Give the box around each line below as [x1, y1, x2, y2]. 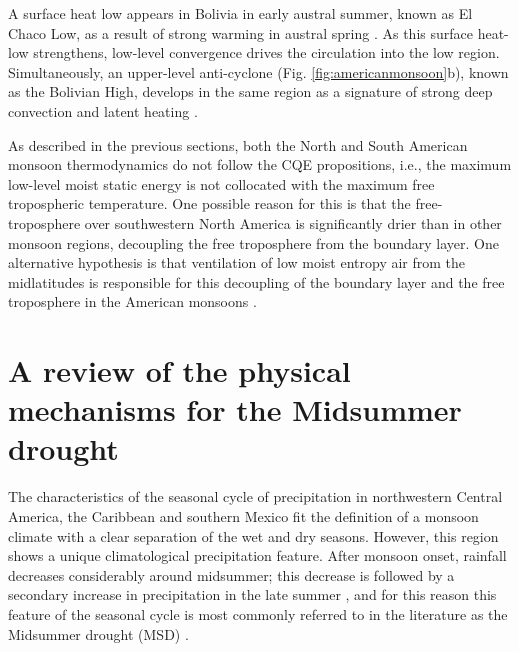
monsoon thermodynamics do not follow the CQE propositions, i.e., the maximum [8, 154, 512, 175]
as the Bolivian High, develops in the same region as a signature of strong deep [8, 81, 493, 102]
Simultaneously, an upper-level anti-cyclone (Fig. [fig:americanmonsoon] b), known [8, 61, 509, 82]
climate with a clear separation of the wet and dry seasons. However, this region [8, 525, 499, 546]
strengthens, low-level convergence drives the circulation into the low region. [33, 42, 500, 63]
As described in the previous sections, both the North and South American [8, 134, 468, 155]
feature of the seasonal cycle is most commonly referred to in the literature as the [8, 603, 508, 624]
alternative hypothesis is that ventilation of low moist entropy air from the [8, 252, 466, 273]
